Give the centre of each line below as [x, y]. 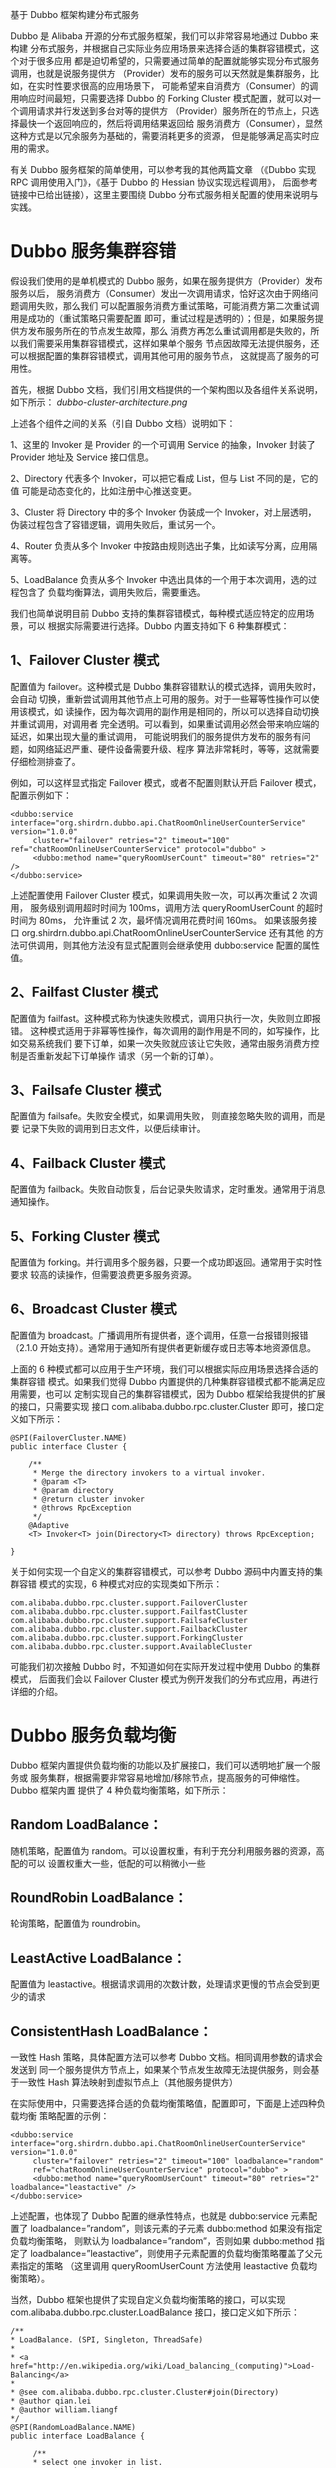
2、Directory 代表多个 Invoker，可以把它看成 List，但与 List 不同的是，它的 [164, 478]
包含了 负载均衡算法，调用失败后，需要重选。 [112, 592]
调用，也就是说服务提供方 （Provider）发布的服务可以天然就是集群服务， [160, 73]
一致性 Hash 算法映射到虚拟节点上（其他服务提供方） [128, 2082]
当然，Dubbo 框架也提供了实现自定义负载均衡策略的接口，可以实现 [148, 2299]
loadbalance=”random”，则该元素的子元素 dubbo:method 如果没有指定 [176, 2228]
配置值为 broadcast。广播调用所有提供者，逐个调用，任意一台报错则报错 [159, 1335]
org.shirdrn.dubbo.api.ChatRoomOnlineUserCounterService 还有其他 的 [168, 932]
